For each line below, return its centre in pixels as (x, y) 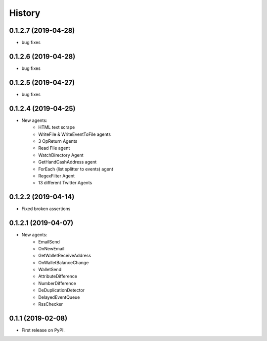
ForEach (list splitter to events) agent (76, 169)
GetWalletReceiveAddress (65, 256)
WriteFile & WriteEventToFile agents (75, 134)
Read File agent (54, 148)
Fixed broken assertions (46, 209)
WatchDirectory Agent (61, 155)
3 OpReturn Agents (58, 141)
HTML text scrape (57, 127)
